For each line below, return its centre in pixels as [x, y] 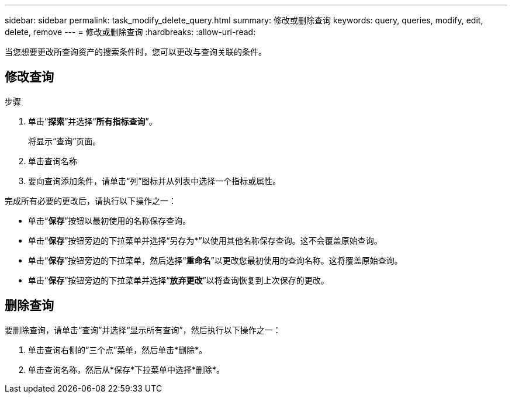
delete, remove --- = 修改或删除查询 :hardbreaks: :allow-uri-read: [130, 32]
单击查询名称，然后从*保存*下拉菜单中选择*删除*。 [127, 369]
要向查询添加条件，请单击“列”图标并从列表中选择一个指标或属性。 [155, 181]
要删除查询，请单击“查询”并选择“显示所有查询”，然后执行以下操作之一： [143, 330]
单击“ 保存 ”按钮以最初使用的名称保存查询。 [110, 220]
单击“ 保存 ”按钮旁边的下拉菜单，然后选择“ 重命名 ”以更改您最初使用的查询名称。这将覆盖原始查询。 [215, 260]
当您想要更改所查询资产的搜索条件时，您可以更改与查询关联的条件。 [136, 52]
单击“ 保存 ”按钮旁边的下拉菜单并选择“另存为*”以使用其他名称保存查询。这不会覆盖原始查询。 [205, 240]
